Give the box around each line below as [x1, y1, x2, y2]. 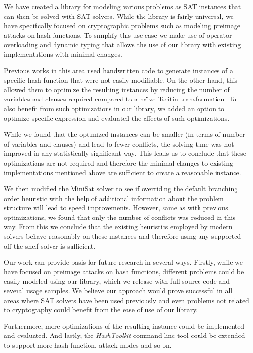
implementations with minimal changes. [4, 49, 122, 59]
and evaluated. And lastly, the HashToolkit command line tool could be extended [4, 330, 245, 340]
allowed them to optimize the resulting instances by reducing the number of [4, 84, 230, 94]
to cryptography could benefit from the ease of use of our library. [4, 304, 198, 315]
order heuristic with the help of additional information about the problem [4, 193, 224, 203]
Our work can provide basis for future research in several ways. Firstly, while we [4, 257, 243, 267]
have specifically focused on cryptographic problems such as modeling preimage [4, 20, 240, 31]
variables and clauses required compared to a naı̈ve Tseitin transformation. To [4, 94, 236, 104]
